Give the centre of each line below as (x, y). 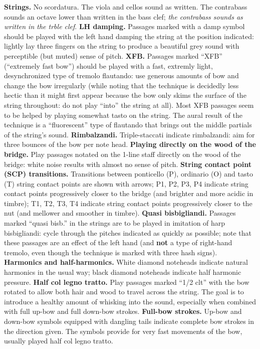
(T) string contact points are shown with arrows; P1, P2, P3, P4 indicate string (126, 183)
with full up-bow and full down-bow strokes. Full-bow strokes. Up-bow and (123, 311)
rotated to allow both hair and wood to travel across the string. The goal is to (124, 292)
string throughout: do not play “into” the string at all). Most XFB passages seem (129, 105)
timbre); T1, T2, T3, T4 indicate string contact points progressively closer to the (128, 203)
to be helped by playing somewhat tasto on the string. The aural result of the (123, 115)
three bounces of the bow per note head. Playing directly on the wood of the (130, 144)
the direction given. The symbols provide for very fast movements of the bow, (123, 331)
